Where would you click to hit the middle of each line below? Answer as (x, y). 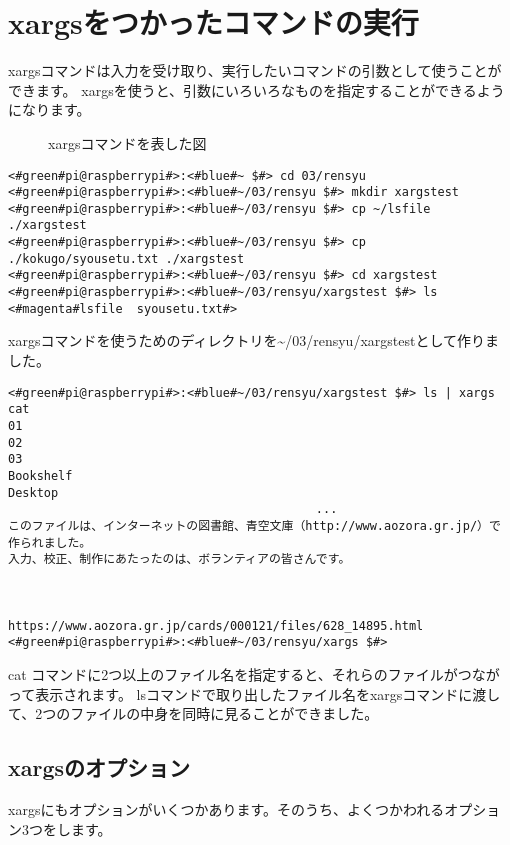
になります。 (49, 109)
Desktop (33, 492)
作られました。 (50, 542)
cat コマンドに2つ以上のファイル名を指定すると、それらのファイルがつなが (254, 674)
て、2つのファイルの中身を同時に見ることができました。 (193, 713)
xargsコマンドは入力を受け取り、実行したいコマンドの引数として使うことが (255, 70)
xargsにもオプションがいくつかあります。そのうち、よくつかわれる (226, 809)
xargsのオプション (99, 767)
